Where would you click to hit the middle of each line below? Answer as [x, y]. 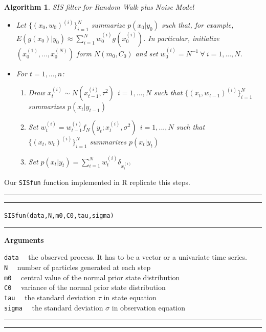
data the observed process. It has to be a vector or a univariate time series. [126, 257]
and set [147, 53]
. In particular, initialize [181, 38]
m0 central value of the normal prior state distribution [92, 277]
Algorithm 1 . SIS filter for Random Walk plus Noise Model [99, 7]
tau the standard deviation [50, 297]
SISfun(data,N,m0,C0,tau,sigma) [59, 216]
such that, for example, [198, 25]
